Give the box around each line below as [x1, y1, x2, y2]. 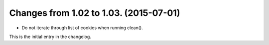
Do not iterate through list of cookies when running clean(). [21, 25, 143, 31]
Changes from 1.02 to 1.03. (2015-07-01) [9, 7, 180, 18]
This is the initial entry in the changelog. [9, 34, 92, 40]
